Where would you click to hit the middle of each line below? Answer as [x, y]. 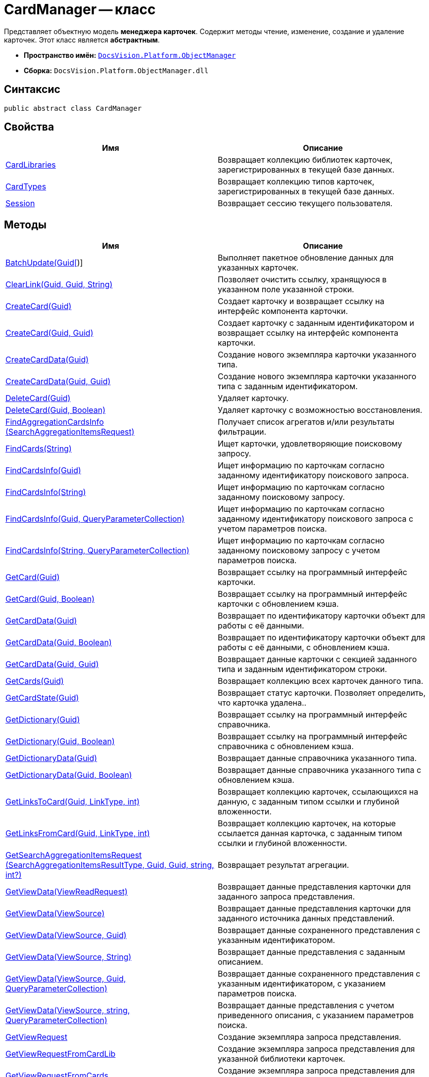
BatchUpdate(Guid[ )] [44, 263]
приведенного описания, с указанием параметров [316, 1015]
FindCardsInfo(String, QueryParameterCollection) [97, 551]
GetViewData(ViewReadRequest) [67, 892]
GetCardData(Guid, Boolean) [59, 643]
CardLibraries [31, 165]
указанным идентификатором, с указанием [302, 984]
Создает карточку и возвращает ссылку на [301, 301]
